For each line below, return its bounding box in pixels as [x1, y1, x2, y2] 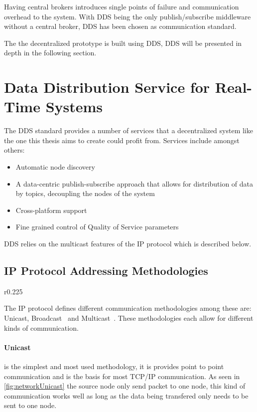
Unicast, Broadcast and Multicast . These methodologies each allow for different [4, 313, 254, 323]
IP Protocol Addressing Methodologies [4, 263, 208, 278]
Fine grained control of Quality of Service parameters [15, 221, 179, 232]
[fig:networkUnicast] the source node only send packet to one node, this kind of [4, 381, 246, 391]
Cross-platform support [15, 205, 87, 215]
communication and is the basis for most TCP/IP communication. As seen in [4, 371, 240, 381]
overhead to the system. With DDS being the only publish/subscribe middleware [4, 11, 251, 21]
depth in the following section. [4, 47, 97, 58]
